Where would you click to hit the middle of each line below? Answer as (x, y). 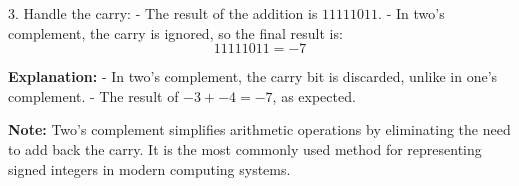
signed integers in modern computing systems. (149, 168)
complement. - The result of (93, 95)
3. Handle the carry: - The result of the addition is (163, 13)
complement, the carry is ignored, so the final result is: (175, 32)
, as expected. (314, 95)
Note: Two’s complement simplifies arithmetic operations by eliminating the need (259, 129)
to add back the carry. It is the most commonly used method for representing (245, 148)
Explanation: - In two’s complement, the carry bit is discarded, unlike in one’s (253, 76)
